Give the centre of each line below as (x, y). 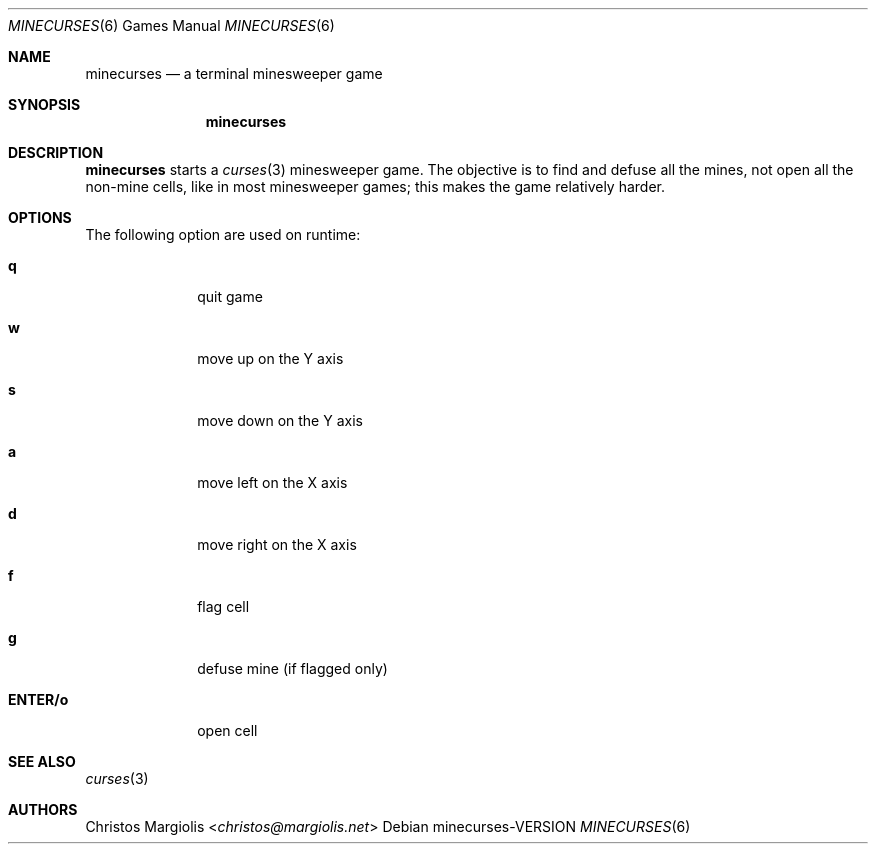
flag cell (223, 606)
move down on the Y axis (280, 420)
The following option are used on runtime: (223, 234)
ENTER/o (38, 699)
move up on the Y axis (270, 358)
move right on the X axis (277, 544)
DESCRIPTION (56, 152)
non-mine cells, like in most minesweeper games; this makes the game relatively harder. (375, 186)
